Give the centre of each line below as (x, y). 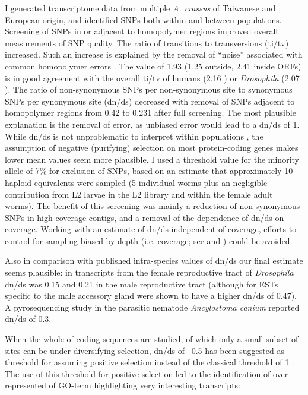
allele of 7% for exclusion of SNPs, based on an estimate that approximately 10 (149, 171)
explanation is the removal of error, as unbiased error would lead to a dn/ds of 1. (152, 124)
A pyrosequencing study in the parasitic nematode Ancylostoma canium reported (152, 307)
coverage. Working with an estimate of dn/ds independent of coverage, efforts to (151, 229)
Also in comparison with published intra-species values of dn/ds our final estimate (154, 260)
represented (26, 385)
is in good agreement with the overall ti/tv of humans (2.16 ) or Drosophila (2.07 (152, 78)
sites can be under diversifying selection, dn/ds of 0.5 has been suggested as (145, 350)
